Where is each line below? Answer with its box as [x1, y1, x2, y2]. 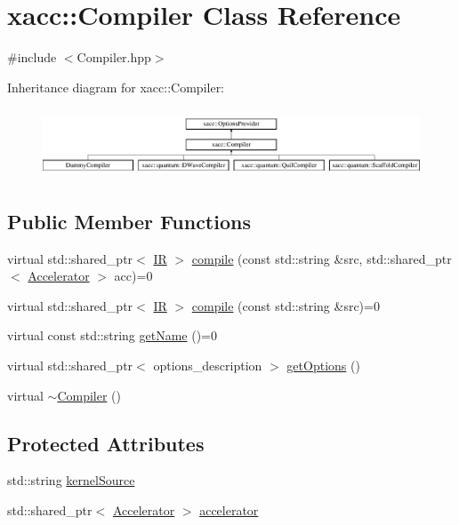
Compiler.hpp [76, 48, 151, 67]
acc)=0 [114, 266, 153, 285]
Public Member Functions [7, 207, 251, 235]
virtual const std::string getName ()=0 [7, 326, 217, 345]
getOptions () [286, 356, 360, 375]
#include [7, 48, 57, 67]
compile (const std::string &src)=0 [191, 296, 380, 314]
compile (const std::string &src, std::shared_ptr [191, 249, 452, 267]
